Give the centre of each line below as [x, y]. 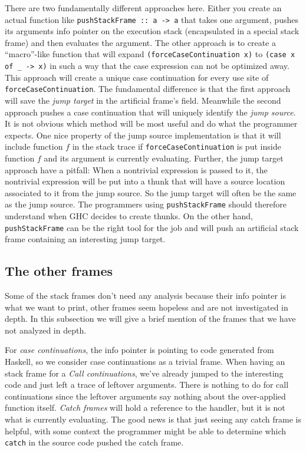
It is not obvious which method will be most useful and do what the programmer [151, 123]
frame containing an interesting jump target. [85, 239]
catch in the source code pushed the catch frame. [94, 442]
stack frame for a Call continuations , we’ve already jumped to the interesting [144, 373]
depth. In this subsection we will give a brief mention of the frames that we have [150, 319]
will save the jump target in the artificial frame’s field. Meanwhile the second [143, 100]
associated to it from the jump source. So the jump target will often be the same [151, 192]
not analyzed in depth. [46, 330]
